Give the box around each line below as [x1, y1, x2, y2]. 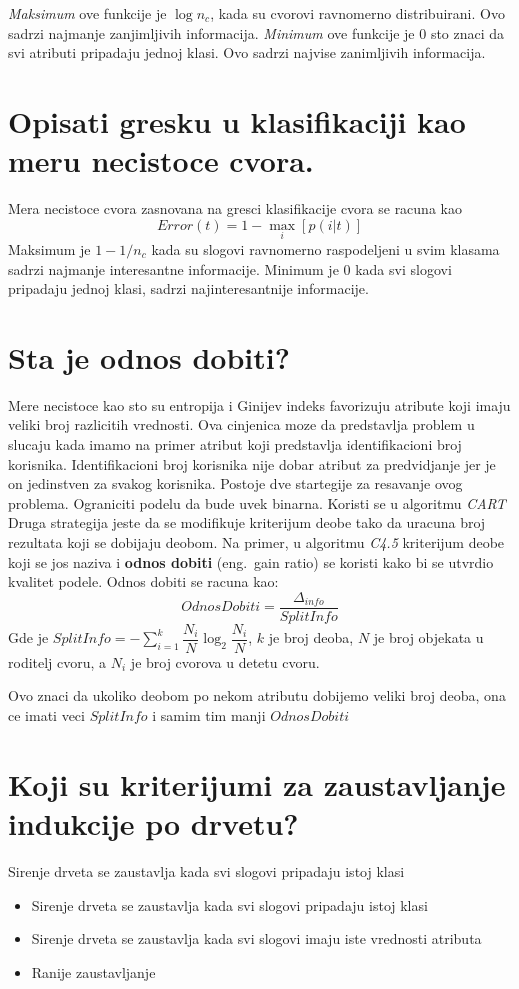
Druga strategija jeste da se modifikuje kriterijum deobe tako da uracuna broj [8, 512, 486, 533]
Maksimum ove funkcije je [8, 3, 167, 23]
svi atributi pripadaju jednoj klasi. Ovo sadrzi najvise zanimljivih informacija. [8, 42, 486, 63]
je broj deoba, [268, 627, 354, 648]
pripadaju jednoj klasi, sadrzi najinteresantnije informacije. [8, 278, 369, 299]
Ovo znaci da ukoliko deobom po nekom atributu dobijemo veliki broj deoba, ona [8, 685, 506, 706]
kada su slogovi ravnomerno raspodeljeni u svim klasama [151, 238, 500, 259]
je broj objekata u [373, 627, 484, 648]
